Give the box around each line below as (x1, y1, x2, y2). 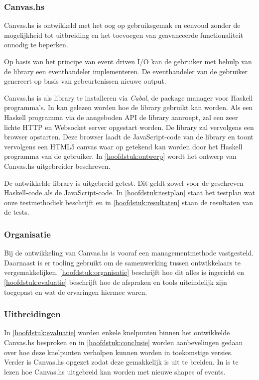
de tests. (4, 207, 29, 217)
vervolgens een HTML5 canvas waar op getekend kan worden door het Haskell (4, 141, 243, 151)
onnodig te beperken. (4, 39, 68, 50)
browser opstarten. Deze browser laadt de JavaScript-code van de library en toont (4, 131, 254, 142)
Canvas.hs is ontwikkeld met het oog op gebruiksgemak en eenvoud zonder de (4, 20, 241, 30)
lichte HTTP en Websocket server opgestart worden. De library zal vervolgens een (4, 122, 254, 132)
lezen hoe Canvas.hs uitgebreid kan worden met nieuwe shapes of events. (4, 366, 226, 377)
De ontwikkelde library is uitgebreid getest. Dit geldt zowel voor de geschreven (4, 177, 244, 188)
